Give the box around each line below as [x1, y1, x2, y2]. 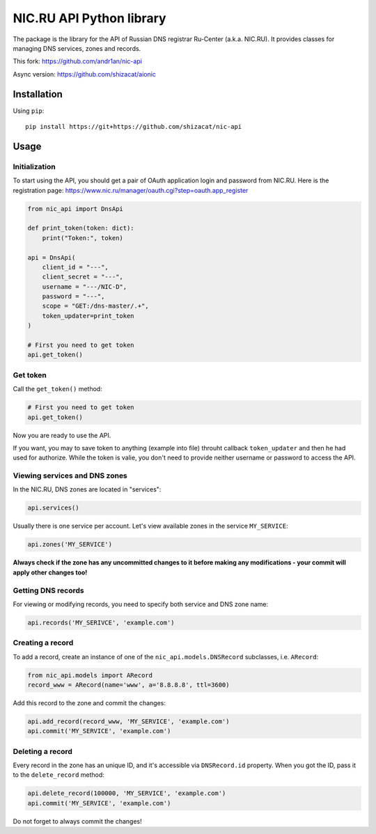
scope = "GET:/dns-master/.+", [42, 302, 149, 310]
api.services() [27, 504, 79, 512]
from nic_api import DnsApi [27, 205, 123, 212]
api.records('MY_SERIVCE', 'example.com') [27, 618, 175, 627]
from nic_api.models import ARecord [27, 671, 153, 679]
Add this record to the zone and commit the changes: [13, 698, 166, 707]
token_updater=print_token [42, 312, 135, 320]
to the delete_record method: [13, 771, 104, 779]
